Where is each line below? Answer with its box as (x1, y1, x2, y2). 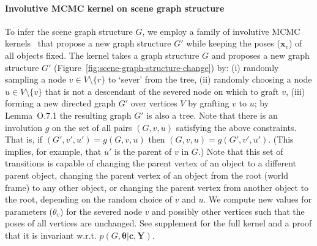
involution (5, 121, 43, 133)
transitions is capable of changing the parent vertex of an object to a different (5, 157, 296, 170)
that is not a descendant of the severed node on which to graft (45, 84, 279, 97)
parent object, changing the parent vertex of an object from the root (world (5, 168, 289, 181)
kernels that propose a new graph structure (5, 37, 171, 50)
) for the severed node (60, 204, 142, 217)
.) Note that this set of (198, 144, 283, 157)
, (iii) (286, 84, 305, 97)
